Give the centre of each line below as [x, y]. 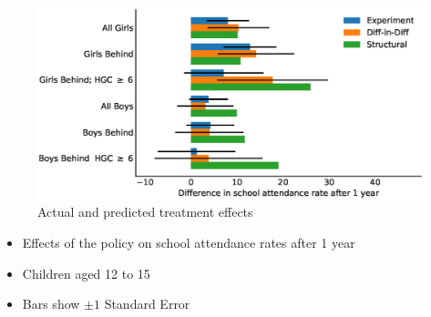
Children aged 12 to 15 [86, 273]
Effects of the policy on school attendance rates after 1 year [189, 242]
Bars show [51, 304]
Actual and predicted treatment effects [145, 212]
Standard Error [147, 304]
